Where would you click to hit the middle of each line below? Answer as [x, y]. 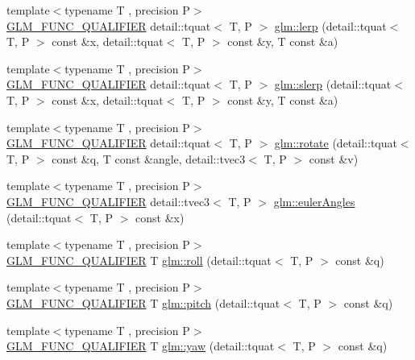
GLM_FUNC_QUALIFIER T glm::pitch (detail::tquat [143, 302]
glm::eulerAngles [314, 201]
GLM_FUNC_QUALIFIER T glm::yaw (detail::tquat [141, 346]
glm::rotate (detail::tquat [336, 143]
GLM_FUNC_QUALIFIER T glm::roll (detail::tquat [139, 260]
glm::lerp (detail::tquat [330, 25]
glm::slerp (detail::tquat [333, 84]
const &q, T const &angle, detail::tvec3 [149, 158]
